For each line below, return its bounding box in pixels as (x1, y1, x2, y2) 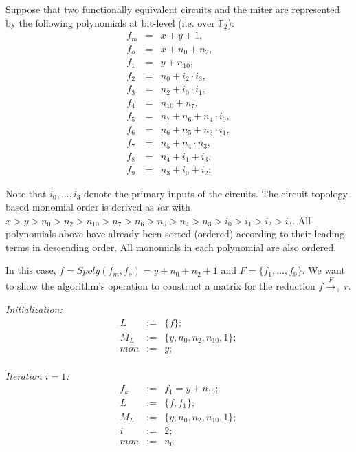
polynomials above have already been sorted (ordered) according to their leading (5, 226, 345, 241)
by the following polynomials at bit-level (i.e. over (5, 15, 215, 30)
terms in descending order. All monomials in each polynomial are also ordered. (5, 239, 337, 254)
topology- (311, 186, 351, 200)
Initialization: (5, 302, 63, 316)
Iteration (5, 368, 42, 383)
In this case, (5, 263, 56, 277)
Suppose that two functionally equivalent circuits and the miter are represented (5, 2, 340, 16)
